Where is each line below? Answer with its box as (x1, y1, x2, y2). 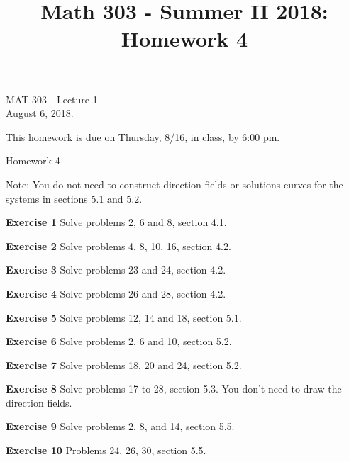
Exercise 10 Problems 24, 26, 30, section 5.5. (6, 443, 206, 458)
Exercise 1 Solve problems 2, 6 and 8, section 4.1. (6, 215, 227, 230)
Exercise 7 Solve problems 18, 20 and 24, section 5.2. (6, 357, 242, 372)
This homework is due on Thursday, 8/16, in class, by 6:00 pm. (6, 129, 280, 144)
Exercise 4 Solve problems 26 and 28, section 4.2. (6, 286, 226, 300)
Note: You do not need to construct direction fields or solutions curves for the (6, 176, 343, 191)
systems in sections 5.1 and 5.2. (6, 191, 143, 205)
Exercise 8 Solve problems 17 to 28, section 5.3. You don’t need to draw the (6, 381, 342, 396)
